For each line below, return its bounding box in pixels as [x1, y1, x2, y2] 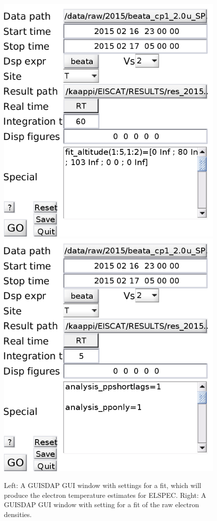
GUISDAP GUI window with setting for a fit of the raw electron [4, 499, 199, 510]
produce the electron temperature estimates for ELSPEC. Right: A [4, 489, 207, 500]
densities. [4, 509, 32, 519]
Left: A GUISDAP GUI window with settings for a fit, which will [4, 480, 201, 490]
